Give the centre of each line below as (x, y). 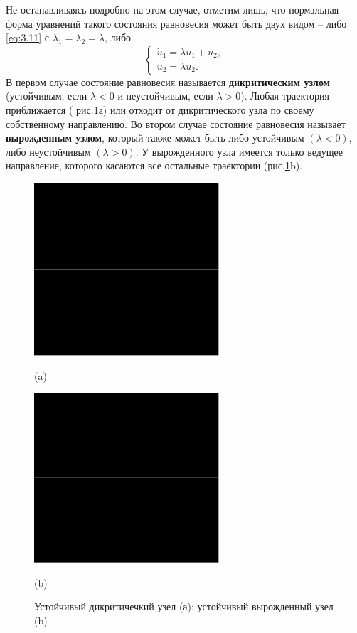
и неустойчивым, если (165, 96)
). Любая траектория (285, 96)
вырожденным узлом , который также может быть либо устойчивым (155, 138)
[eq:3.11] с (28, 37)
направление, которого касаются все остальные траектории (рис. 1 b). (154, 165)
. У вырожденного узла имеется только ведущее (239, 151)
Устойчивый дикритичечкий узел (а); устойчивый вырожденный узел (184, 606)
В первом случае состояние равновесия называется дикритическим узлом (168, 81)
